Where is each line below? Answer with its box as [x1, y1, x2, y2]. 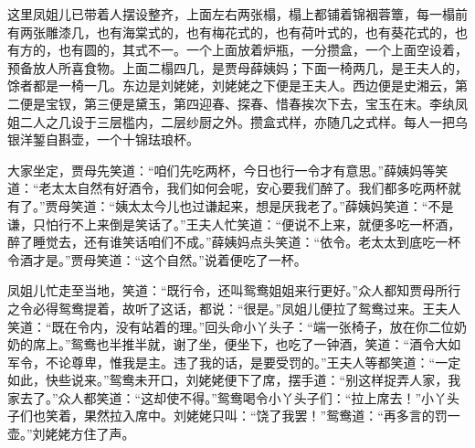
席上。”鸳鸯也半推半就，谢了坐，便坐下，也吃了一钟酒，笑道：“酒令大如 [32, 335, 461, 354]
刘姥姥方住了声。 [32, 424, 135, 443]
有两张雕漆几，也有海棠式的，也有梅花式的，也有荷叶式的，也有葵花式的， [7, 22, 455, 41]
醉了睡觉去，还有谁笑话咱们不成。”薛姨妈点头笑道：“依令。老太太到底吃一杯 [7, 232, 461, 251]
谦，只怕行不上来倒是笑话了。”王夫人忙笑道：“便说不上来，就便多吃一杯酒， [7, 214, 461, 233]
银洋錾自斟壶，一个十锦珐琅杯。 [7, 130, 199, 149]
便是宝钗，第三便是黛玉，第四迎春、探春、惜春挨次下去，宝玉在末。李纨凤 [19, 93, 468, 112]
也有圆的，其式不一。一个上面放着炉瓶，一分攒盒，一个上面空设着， [58, 40, 468, 59]
